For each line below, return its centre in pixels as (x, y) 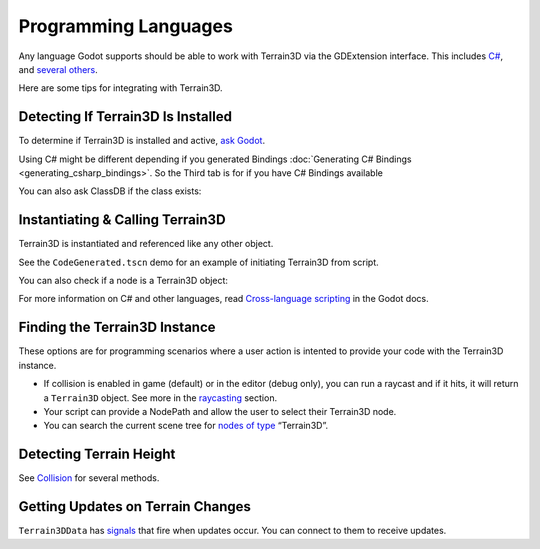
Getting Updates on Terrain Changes (135, 506)
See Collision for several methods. (89, 478)
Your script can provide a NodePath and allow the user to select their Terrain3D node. (220, 411)
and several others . (58, 69)
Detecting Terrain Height (97, 454)
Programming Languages (126, 26)
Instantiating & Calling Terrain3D (122, 220)
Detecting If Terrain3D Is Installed (125, 116)
